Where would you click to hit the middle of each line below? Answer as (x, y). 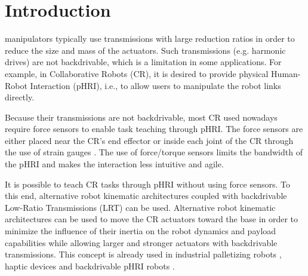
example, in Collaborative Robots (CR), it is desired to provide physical (137, 73)
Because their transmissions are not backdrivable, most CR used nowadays (141, 117)
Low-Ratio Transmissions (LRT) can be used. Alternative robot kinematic (140, 207)
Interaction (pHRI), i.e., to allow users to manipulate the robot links (155, 85)
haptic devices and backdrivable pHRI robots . (90, 266)
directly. (20, 97)
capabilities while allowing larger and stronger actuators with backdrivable (141, 242)
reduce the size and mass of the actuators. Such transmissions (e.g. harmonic (145, 50)
